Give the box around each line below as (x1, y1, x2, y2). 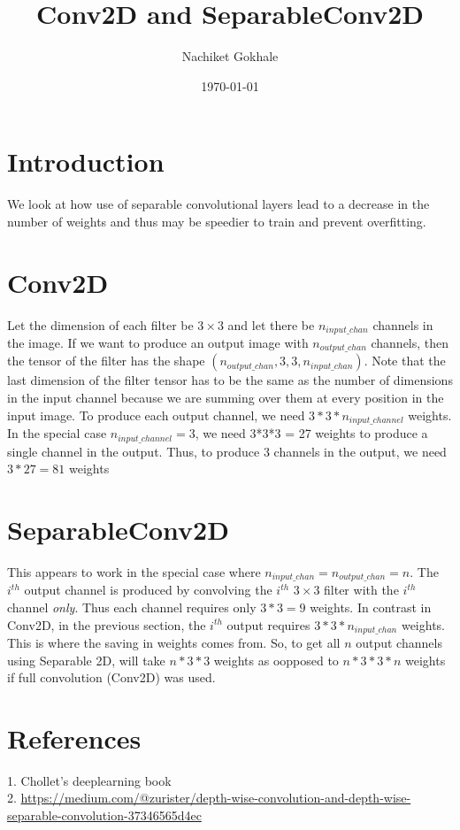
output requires (226, 615, 310, 634)
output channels (356, 633, 442, 651)
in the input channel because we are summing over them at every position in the (7, 388, 444, 407)
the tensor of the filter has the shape (7, 351, 205, 370)
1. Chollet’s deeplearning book (7, 771, 172, 789)
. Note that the (364, 351, 446, 370)
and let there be (227, 315, 315, 334)
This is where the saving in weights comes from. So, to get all (7, 633, 341, 651)
